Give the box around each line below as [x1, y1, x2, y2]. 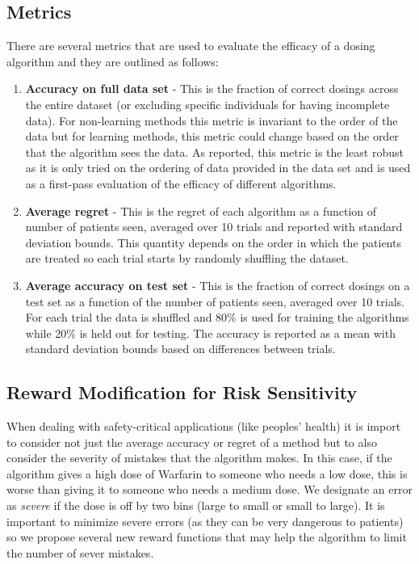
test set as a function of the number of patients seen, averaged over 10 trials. [25, 293, 404, 309]
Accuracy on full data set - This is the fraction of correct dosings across [25, 80, 399, 97]
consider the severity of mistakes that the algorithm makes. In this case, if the [6, 449, 392, 466]
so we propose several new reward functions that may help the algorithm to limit [6, 528, 407, 545]
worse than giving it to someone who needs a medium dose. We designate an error [6, 481, 413, 498]
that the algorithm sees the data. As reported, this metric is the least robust [25, 143, 404, 160]
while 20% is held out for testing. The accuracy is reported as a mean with [25, 324, 396, 341]
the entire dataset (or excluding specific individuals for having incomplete [25, 95, 390, 112]
